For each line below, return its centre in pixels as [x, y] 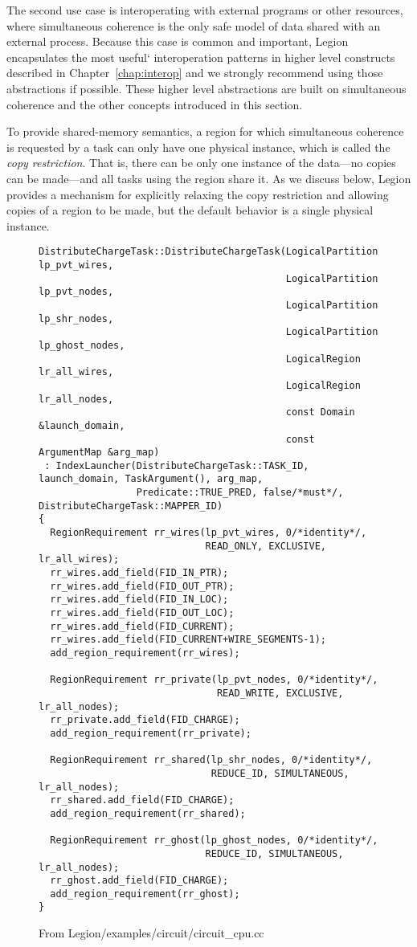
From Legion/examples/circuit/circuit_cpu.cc [151, 933]
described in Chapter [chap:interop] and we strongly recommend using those [195, 73]
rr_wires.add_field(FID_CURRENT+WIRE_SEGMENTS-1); [188, 640]
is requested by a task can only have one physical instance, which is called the [198, 147]
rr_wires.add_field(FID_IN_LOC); [139, 600]
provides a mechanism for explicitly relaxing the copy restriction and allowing [198, 194]
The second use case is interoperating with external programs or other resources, [205, 10]
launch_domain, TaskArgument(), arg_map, [151, 479]
